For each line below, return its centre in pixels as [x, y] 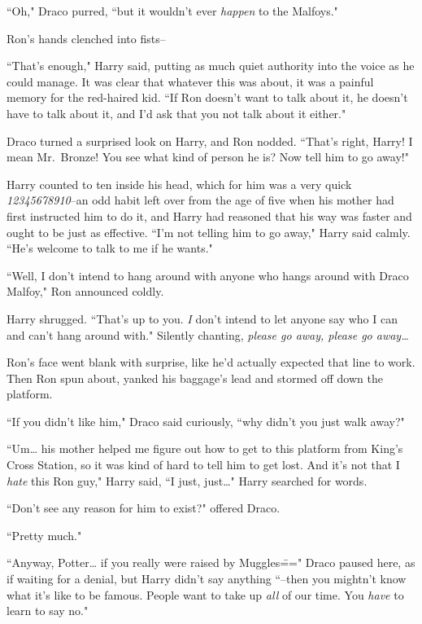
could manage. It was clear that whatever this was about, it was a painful [190, 81]
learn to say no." [48, 611]
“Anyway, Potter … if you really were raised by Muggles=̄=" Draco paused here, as [211, 562]
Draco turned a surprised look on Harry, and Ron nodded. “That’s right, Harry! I [210, 141]
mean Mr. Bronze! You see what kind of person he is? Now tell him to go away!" [208, 157]
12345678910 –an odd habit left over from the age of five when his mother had [200, 200]
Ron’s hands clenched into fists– [86, 38]
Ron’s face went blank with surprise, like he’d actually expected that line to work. [211, 362]
